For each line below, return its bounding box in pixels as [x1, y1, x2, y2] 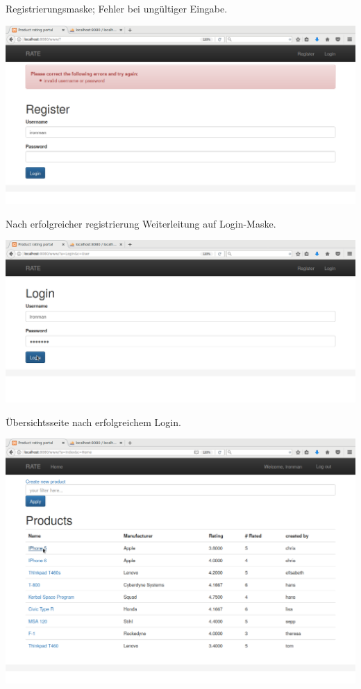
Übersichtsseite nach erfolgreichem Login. [6, 414, 181, 429]
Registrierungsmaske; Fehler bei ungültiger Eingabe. [6, 1, 228, 15]
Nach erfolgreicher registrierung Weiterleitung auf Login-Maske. [6, 216, 276, 230]
